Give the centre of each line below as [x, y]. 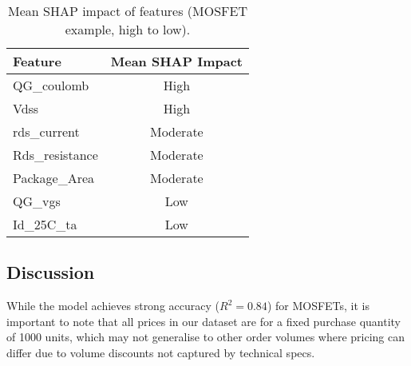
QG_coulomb [51, 85]
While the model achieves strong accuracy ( [113, 306]
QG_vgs [37, 201]
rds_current [46, 131]
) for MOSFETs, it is [318, 306]
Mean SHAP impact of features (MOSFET [128, 11]
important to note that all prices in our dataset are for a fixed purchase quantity [204, 321]
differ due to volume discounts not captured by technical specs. [161, 352]
